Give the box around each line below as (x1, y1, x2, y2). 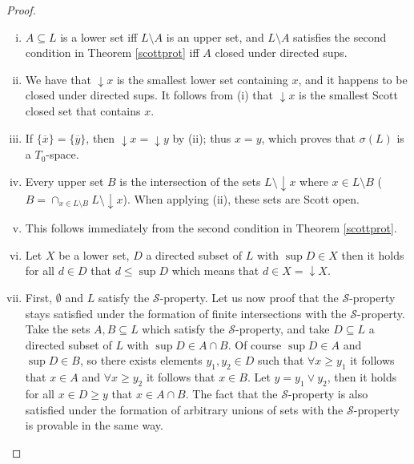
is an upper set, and (166, 28, 264, 45)
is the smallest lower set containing (116, 71, 288, 87)
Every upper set (25, 173, 104, 190)
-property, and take (235, 321, 330, 337)
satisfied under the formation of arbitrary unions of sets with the (25, 401, 344, 418)
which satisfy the (142, 321, 225, 337)
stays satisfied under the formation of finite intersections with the (25, 305, 347, 321)
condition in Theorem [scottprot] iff (25, 44, 199, 61)
